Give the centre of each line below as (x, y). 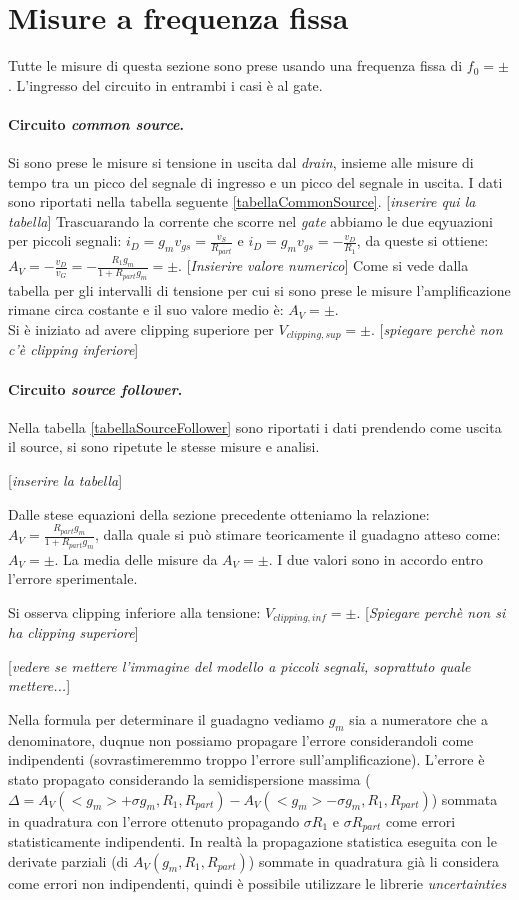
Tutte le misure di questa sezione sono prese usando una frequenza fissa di (235, 65)
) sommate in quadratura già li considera (374, 860)
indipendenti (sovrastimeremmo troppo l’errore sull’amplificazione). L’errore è (246, 759)
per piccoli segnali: (65, 240)
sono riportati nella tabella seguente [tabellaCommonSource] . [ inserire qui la (242, 201)
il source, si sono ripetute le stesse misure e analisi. (164, 446)
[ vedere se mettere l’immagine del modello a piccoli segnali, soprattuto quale (239, 665)
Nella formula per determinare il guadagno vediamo (166, 718)
